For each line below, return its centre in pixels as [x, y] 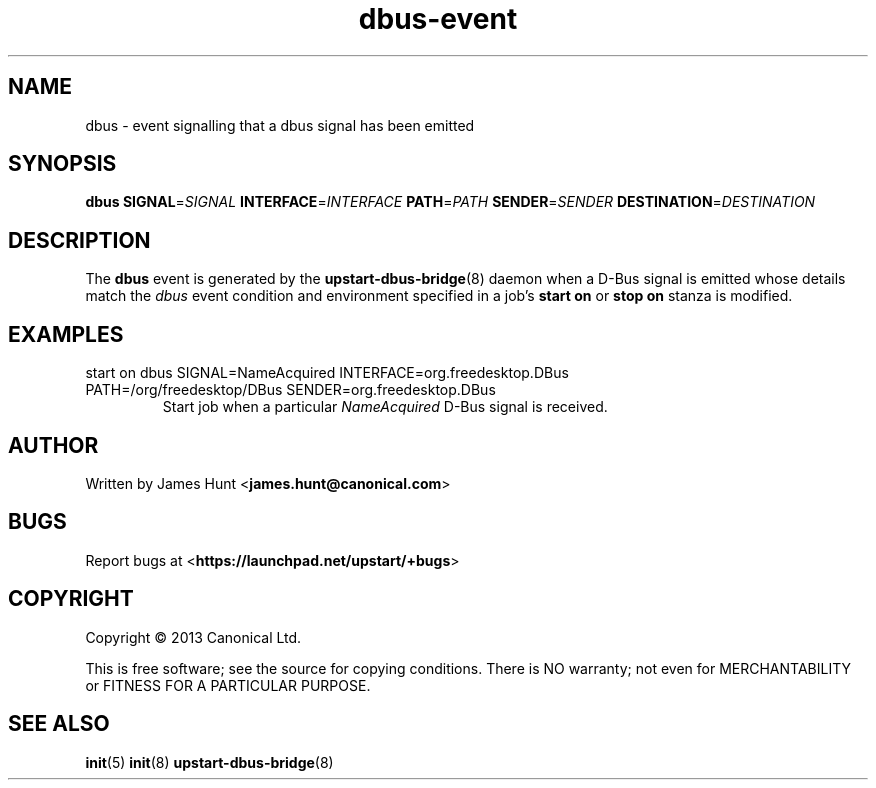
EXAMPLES [66, 334]
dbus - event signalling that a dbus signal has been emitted [280, 125]
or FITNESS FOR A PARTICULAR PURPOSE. [228, 685]
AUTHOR [53, 445]
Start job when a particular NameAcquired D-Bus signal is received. [385, 407]
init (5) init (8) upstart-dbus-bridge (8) [209, 762]
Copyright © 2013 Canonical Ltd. [193, 637]
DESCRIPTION [79, 240]
